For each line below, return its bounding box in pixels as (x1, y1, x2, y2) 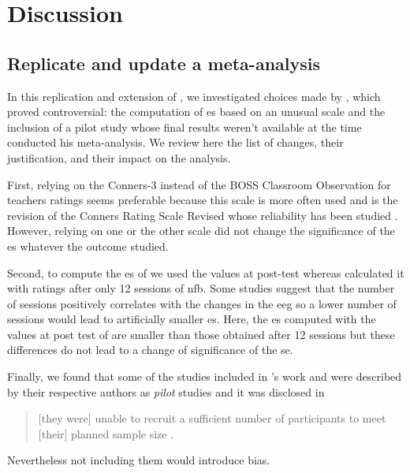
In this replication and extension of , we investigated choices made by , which (7, 88, 381, 104)
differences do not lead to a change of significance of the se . (7, 341, 293, 358)
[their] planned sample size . (38, 425, 174, 441)
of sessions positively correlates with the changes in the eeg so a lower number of (7, 295, 397, 311)
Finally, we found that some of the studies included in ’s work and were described (7, 368, 402, 385)
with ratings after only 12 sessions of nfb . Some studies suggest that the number (7, 280, 395, 296)
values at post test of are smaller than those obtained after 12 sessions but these (7, 326, 395, 342)
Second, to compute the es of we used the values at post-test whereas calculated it (7, 264, 404, 281)
